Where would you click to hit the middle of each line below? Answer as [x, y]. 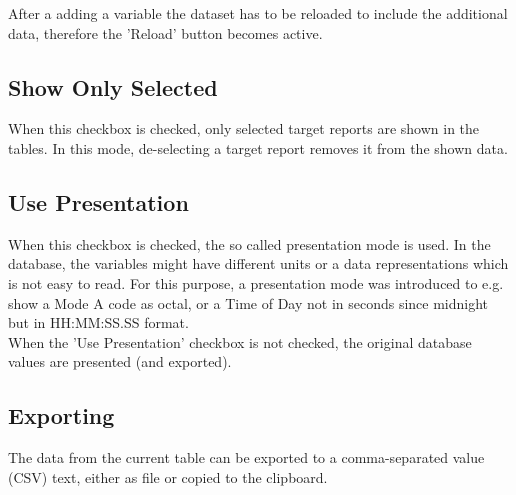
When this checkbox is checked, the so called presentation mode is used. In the [249, 243]
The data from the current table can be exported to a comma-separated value [246, 457]
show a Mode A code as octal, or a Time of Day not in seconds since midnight [248, 302]
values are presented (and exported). [120, 361]
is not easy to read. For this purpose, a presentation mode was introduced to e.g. [256, 282]
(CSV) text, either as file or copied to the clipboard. [168, 476]
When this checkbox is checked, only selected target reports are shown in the [244, 128]
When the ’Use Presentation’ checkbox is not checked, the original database [240, 341]
